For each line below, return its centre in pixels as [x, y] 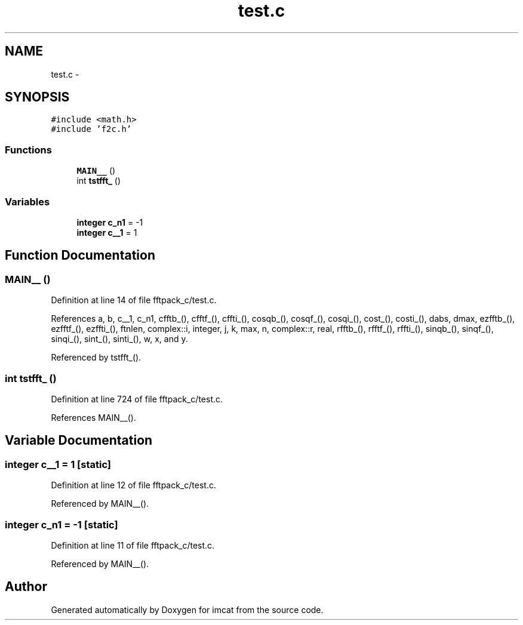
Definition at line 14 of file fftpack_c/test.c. [134, 300]
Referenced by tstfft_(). [96, 358]
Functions [28, 150]
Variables [27, 201]
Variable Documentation [79, 441]
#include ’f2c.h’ [91, 129]
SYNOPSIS [37, 97]
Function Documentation [80, 255]
